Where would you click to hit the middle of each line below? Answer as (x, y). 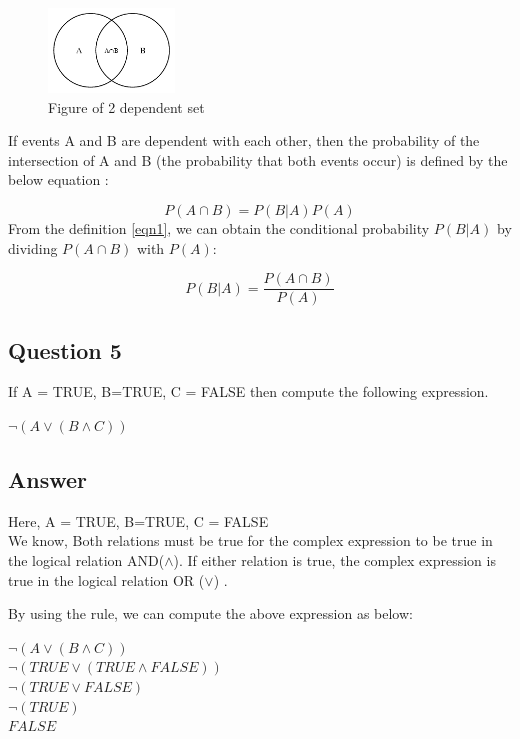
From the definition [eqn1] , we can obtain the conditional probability (219, 227)
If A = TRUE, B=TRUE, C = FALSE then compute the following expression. (248, 391)
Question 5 (65, 349)
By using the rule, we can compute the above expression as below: (210, 613)
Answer (48, 478)
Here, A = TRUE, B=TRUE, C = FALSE (138, 520)
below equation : (58, 179)
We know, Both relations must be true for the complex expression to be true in (250, 540)
